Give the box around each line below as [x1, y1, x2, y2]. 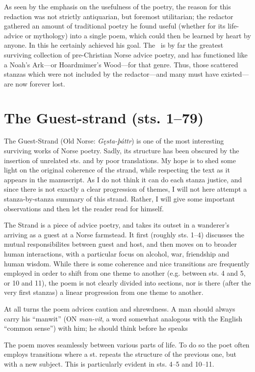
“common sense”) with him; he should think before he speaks [4, 323, 188, 333]
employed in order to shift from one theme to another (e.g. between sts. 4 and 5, [4, 268, 246, 278]
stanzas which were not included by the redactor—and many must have [4, 69, 219, 79]
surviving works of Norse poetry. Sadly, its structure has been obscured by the [4, 145, 239, 156]
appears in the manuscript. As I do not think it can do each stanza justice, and [4, 174, 242, 184]
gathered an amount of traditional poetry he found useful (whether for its [4, 21, 226, 31]
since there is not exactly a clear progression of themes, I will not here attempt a [4, 184, 247, 194]
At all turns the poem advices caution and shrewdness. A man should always [4, 303, 235, 314]
